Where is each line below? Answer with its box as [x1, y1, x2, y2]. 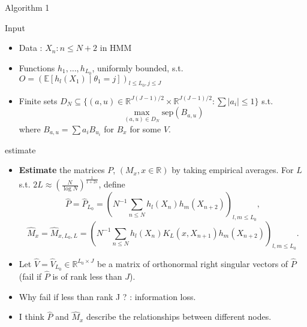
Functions [19, 61, 55, 74]
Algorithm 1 [5, 1, 50, 13]
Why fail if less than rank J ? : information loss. [19, 290, 196, 302]
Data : [19, 41, 43, 54]
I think [19, 310, 44, 323]
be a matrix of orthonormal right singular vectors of [97, 257, 288, 270]
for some [130, 122, 161, 135]
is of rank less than [52, 270, 122, 282]
